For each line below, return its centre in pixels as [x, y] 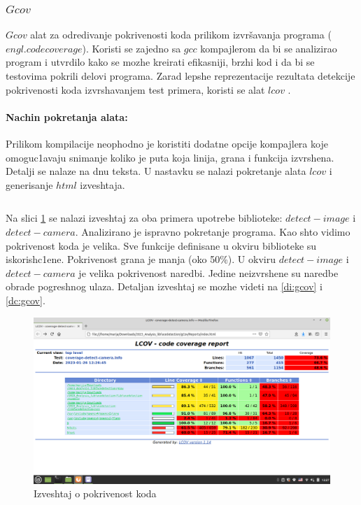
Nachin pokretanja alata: [67, 116]
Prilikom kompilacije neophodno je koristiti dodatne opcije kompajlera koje [167, 143]
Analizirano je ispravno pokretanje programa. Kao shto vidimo [216, 231]
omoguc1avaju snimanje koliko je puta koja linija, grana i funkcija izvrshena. [170, 157]
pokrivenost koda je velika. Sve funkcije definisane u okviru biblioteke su [161, 245]
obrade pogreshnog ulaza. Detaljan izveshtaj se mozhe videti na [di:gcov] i [164, 286]
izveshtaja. [102, 184]
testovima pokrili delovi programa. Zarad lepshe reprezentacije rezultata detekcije [180, 76]
